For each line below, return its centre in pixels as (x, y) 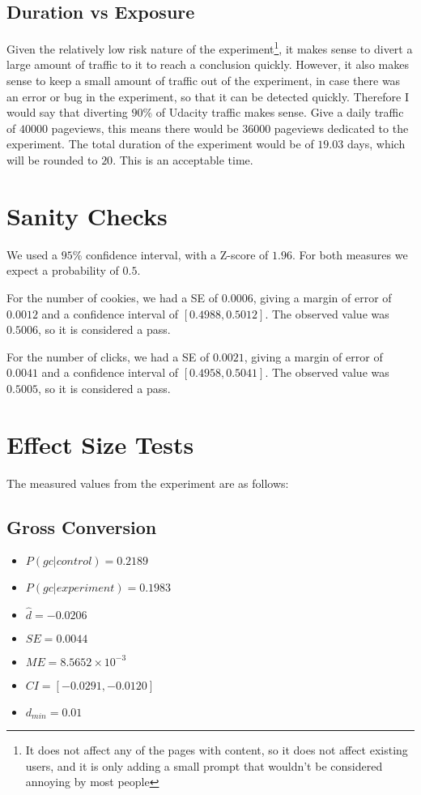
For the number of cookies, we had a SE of (113, 297)
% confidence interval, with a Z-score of (170, 254)
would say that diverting (67, 112)
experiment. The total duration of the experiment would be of (160, 144)
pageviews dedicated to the (341, 128)
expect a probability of (63, 270)
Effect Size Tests (100, 444)
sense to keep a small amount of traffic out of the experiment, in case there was (204, 81)
